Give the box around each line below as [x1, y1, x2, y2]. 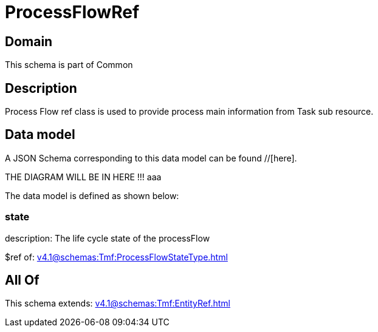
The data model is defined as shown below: [5, 190, 179, 201]
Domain [5, 33, 53, 49]
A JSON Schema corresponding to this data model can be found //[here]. [5, 152, 297, 163]
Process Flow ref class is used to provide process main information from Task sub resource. [5, 106, 374, 117]
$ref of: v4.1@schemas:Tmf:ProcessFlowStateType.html [5, 251, 228, 262]
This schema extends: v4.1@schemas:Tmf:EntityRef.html [5, 298, 230, 309]
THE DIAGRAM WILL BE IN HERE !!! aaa [5, 171, 162, 182]
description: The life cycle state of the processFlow [5, 232, 210, 243]
